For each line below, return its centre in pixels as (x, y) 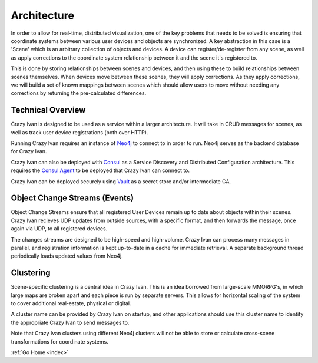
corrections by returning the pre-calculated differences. (79, 93)
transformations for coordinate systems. (59, 341)
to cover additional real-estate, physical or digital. (71, 303)
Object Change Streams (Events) (72, 198)
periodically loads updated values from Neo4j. (67, 256)
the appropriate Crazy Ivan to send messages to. (70, 322)
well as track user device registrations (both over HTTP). (79, 132)
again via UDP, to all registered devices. (59, 229)
